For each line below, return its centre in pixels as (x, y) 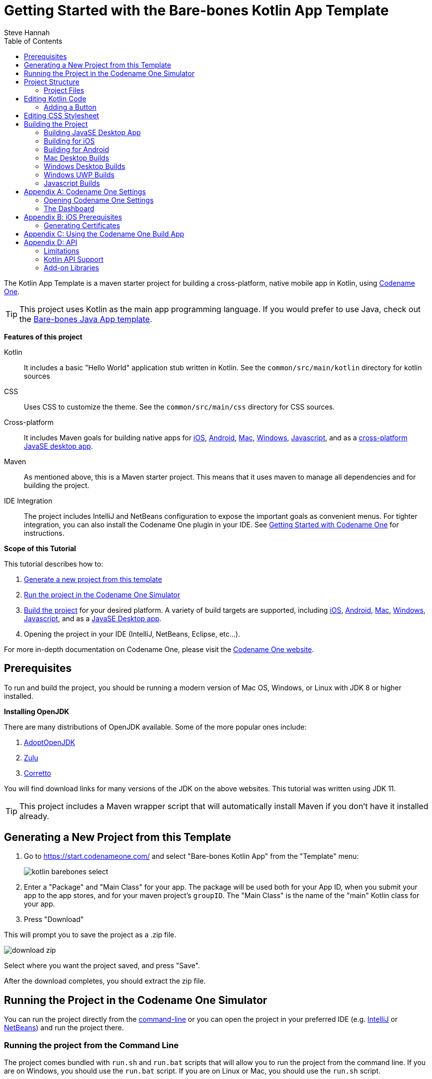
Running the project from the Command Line (91, 1045)
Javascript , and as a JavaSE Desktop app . (93, 618)
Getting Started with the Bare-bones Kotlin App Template (196, 10)
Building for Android (77, 149)
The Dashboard (69, 208)
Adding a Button (70, 107)
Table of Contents (33, 41)
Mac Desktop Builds (77, 158)
